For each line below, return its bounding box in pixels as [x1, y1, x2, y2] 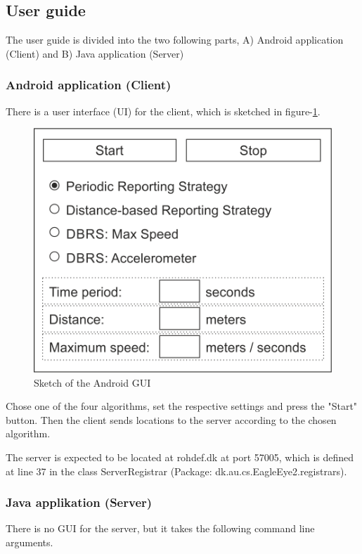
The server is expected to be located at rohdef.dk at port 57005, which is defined [6, 450, 354, 465]
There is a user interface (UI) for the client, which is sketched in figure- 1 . [6, 103, 321, 118]
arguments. [6, 535, 53, 550]
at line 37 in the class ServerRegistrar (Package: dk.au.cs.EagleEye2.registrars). [6, 463, 347, 478]
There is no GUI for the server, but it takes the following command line [6, 521, 315, 536]
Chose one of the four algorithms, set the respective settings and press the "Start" [6, 399, 358, 413]
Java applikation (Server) [6, 494, 153, 511]
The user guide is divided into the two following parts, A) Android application [6, 32, 344, 47]
